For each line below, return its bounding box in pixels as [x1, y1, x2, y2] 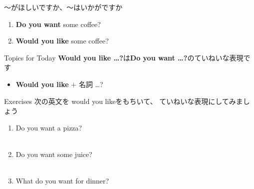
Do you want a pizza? [15, 122, 82, 132]
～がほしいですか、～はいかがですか [4, 2, 123, 12]
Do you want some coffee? [15, 18, 101, 29]
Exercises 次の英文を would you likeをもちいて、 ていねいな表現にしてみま [4, 95, 243, 106]
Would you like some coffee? [15, 35, 109, 46]
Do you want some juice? [15, 148, 92, 159]
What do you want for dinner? [15, 175, 109, 186]
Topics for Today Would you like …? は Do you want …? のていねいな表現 [4, 52, 244, 62]
